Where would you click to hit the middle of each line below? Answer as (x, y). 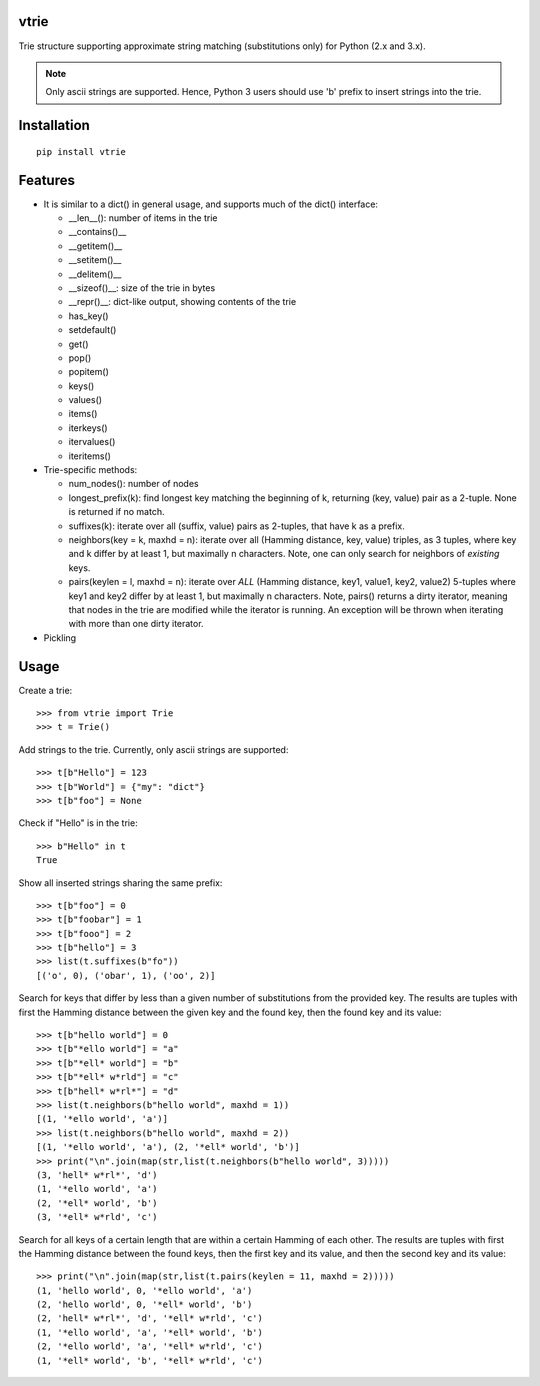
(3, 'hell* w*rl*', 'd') (97, 1174)
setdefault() (92, 330)
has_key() (88, 316)
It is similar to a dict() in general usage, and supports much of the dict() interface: (211, 204)
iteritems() (90, 456)
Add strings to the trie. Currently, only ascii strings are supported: (153, 749)
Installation (54, 125)
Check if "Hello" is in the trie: (78, 823)
